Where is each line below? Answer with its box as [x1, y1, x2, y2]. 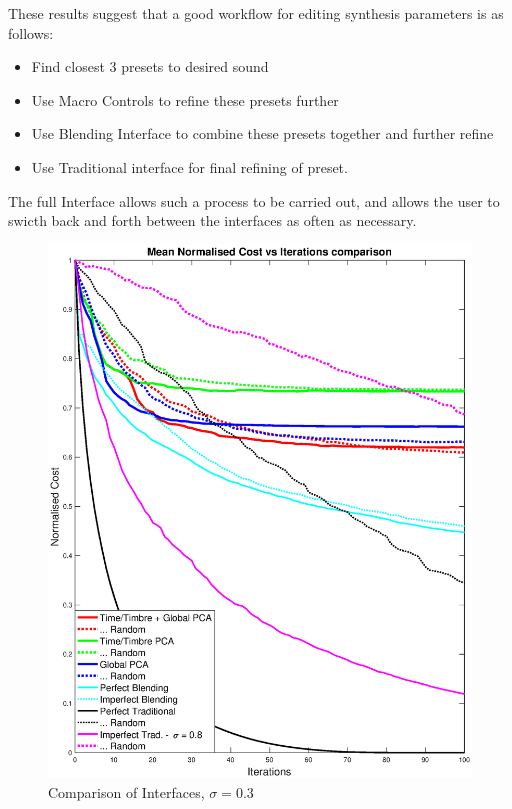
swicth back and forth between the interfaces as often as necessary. [8, 210, 417, 231]
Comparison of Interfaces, [48, 781, 205, 802]
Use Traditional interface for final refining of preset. [31, 156, 348, 177]
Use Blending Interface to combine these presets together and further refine [31, 123, 494, 144]
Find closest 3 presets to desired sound [31, 56, 269, 77]
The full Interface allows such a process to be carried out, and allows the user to [8, 190, 500, 211]
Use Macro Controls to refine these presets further [31, 89, 339, 110]
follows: [8, 22, 54, 43]
